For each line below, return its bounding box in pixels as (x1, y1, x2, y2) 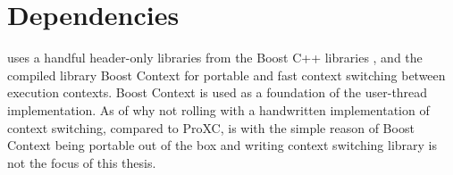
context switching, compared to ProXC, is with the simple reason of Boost (7, 118, 415, 137)
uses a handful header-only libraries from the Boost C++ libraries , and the (7, 48, 423, 67)
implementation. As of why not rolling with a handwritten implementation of (7, 100, 430, 119)
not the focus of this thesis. (7, 153, 156, 171)
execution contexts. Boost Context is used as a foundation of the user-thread (7, 83, 428, 102)
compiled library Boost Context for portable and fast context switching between (7, 65, 446, 84)
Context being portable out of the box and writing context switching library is (7, 136, 438, 154)
